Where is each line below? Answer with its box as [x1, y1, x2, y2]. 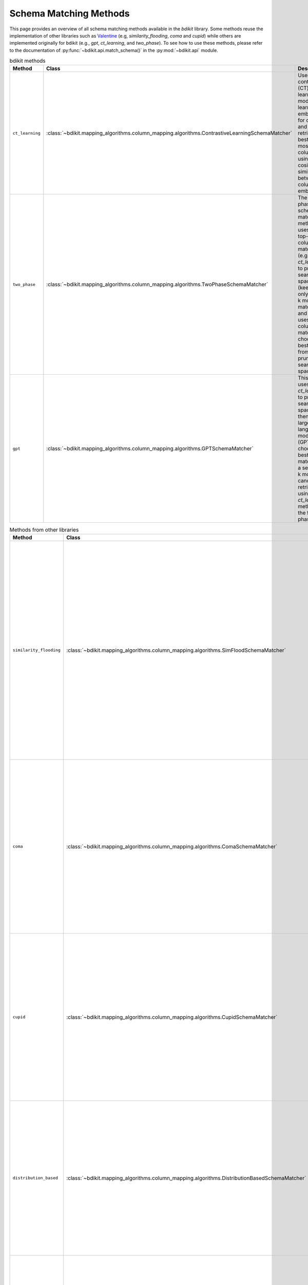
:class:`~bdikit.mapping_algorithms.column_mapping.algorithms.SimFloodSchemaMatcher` [66, 647, 286, 654]
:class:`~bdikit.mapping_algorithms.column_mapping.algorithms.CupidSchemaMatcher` [66, 1013, 278, 1020]
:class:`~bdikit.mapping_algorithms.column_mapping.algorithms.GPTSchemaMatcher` [46, 445, 254, 452]
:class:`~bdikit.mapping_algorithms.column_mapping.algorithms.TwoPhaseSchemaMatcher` [46, 281, 268, 288]
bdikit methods [9, 57, 46, 64]
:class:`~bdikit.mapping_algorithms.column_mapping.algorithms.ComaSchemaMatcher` [66, 843, 278, 850]
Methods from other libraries [9, 526, 79, 533]
